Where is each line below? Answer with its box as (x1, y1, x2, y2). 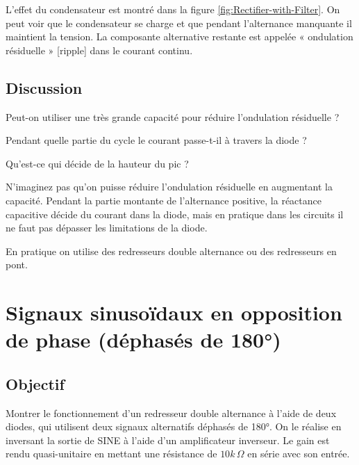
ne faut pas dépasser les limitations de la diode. (6, 220, 208, 235)
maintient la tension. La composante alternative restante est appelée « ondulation (6, 29, 353, 44)
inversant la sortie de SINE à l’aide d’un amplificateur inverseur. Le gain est (6, 432, 330, 447)
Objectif (6, 373, 65, 394)
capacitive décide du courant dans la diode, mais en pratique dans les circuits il (6, 206, 344, 221)
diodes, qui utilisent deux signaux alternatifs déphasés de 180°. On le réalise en (6, 419, 342, 434)
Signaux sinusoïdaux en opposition (6, 298, 342, 327)
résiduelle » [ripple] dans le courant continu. (6, 42, 193, 57)
